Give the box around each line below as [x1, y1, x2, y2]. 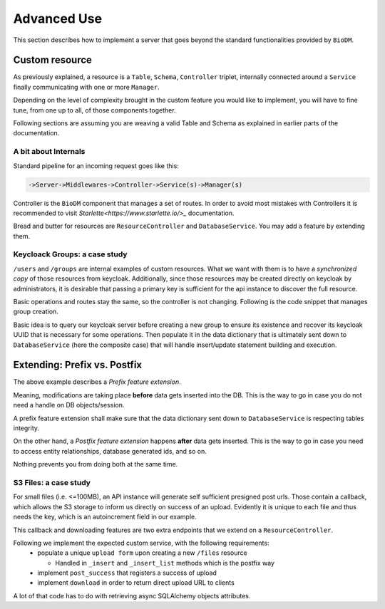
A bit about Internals [13, 147, 86, 157]
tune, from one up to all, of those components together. [13, 105, 176, 114]
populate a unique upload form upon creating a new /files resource [37, 548, 247, 557]
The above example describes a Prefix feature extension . [13, 378, 181, 386]
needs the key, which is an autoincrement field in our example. [13, 513, 197, 521]
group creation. [13, 307, 58, 316]
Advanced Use [13, 11, 103, 26]
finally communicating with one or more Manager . [13, 83, 160, 91]
